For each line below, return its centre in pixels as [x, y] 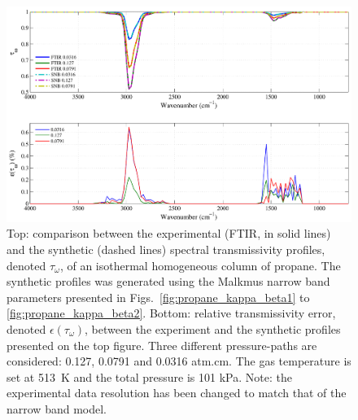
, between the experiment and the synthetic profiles [213, 329]
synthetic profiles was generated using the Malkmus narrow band [168, 281]
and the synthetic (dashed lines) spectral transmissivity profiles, [166, 249]
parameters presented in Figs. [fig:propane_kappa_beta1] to [158, 297]
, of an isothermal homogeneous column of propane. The [200, 265]
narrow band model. [57, 408]
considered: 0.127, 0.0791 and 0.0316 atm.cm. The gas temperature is [179, 361]
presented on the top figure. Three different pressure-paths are [162, 345]
